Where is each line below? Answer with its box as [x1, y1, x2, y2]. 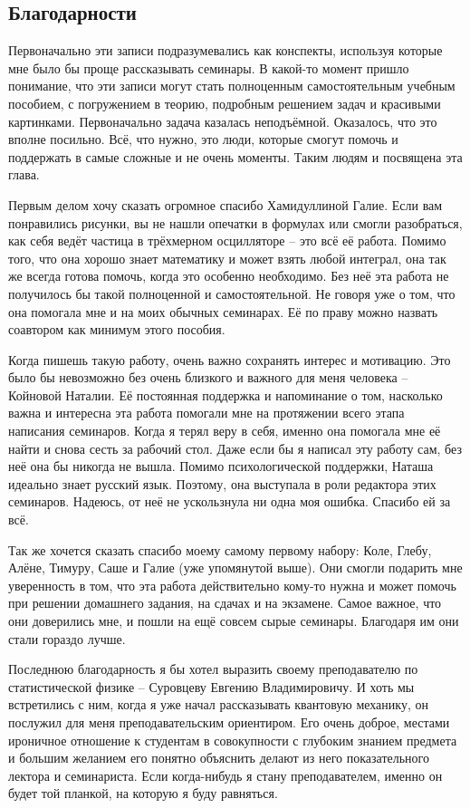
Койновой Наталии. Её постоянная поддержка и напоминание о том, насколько [8, 385, 443, 404]
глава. [8, 165, 40, 184]
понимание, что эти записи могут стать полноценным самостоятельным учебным [8, 76, 456, 95]
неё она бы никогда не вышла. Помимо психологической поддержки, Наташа [8, 457, 434, 476]
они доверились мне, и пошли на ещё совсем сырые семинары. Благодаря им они [8, 611, 459, 630]
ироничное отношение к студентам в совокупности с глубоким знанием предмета [8, 730, 457, 749]
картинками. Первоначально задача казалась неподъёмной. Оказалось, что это [8, 111, 437, 130]
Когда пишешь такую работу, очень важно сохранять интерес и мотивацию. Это [8, 350, 451, 369]
